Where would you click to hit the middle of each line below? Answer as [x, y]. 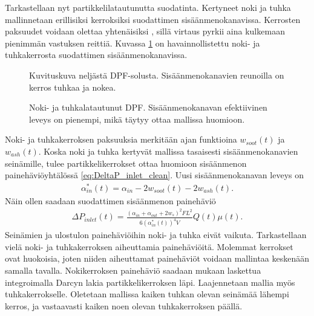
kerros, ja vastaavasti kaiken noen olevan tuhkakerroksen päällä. [124, 305]
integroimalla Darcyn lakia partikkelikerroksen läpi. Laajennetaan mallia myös [150, 282]
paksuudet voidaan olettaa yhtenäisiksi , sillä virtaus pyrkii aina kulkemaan [145, 31]
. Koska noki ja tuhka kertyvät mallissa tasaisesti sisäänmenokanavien [168, 151]
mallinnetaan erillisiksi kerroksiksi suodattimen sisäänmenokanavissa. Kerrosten [153, 19]
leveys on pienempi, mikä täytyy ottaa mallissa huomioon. [137, 119]
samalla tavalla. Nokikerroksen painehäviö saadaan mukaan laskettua [133, 270]
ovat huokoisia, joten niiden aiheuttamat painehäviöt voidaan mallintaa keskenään [157, 258]
